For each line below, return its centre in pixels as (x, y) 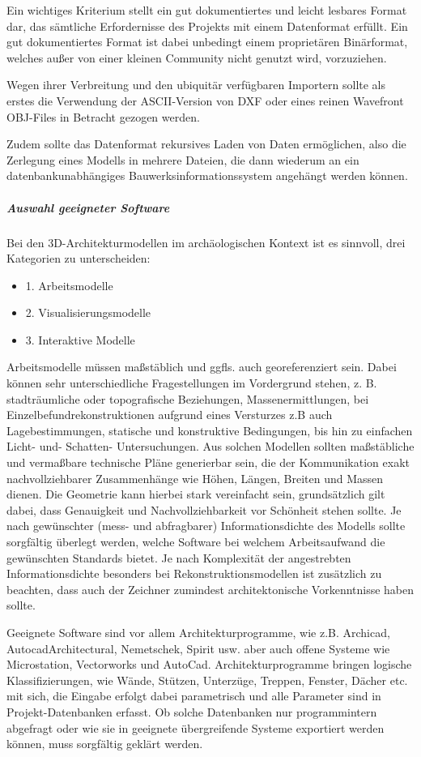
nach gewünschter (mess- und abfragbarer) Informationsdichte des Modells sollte (206, 526)
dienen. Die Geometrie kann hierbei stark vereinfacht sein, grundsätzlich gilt (196, 494)
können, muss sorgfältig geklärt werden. (105, 744)
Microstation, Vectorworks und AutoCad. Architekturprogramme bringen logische (209, 664)
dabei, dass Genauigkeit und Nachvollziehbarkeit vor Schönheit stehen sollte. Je (204, 509)
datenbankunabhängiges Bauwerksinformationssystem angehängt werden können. (207, 175)
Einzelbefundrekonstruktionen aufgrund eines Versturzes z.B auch (170, 415)
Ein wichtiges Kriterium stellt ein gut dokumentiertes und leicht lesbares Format (207, 10)
